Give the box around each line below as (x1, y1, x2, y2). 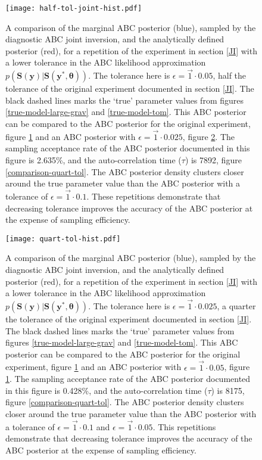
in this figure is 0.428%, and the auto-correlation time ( (5, 384, 208, 396)
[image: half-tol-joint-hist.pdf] (5, 4, 142, 13)
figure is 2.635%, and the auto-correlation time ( (5, 154, 182, 166)
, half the (213, 69, 247, 82)
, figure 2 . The (182, 130, 235, 142)
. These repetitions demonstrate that (86, 190, 221, 203)
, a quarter (217, 300, 256, 312)
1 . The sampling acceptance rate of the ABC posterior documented (5, 372, 251, 385)
